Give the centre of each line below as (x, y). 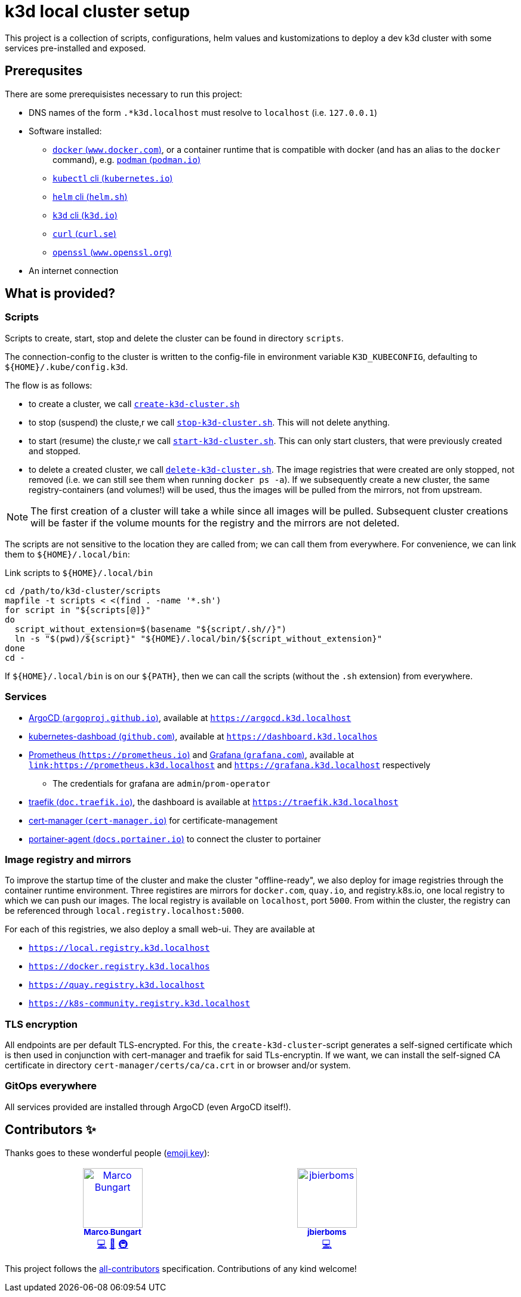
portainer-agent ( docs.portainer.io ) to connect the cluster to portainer (175, 839)
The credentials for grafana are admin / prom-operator (161, 783)
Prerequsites (44, 71)
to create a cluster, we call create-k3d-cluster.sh (134, 403)
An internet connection (74, 270)
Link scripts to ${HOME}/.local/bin (79, 572)
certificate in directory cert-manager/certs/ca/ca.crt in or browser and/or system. (178, 1065)
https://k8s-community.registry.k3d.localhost (139, 1004)
